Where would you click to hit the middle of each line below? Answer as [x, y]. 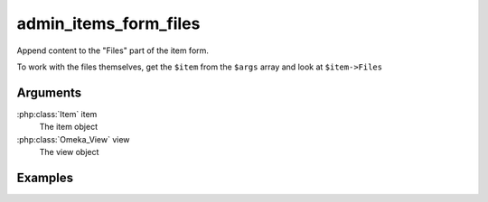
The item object [69, 127]
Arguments [49, 92]
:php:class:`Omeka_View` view [73, 139]
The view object [69, 152]
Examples [45, 177]
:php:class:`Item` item [57, 114]
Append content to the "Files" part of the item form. [113, 50]
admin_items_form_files [108, 23]
